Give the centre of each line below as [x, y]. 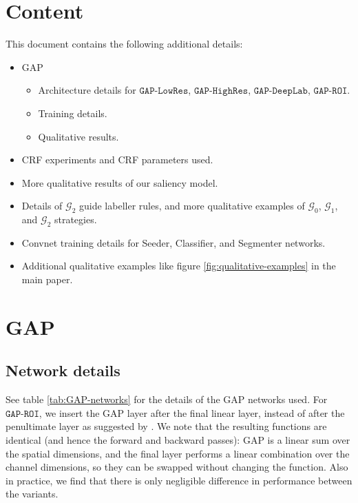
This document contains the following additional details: [124, 44]
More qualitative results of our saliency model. [120, 182]
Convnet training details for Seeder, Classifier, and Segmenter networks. [173, 242]
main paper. [47, 279]
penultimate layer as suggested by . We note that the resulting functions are [166, 426]
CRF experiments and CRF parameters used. [117, 160]
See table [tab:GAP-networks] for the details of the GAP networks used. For [167, 399]
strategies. [75, 219]
